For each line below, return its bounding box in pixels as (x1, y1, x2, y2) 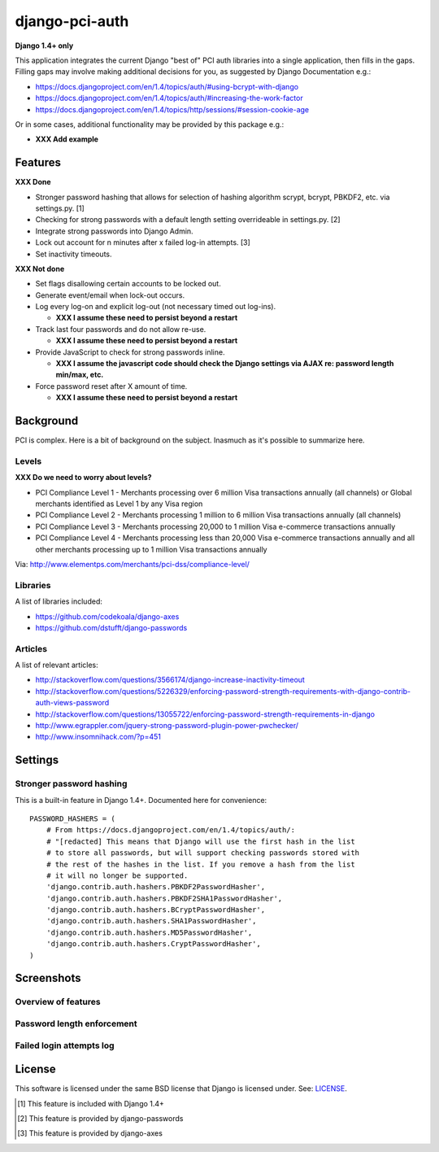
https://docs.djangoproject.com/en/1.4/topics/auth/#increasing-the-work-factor (35, 94, 304, 103)
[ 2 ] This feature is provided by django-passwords (17, 1114, 184, 1124)
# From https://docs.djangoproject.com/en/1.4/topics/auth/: (46, 826, 296, 835)
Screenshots (15, 971, 81, 985)
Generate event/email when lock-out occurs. (35, 290, 185, 300)
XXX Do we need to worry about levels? (15, 473, 152, 482)
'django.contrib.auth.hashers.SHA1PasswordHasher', (46, 916, 257, 926)
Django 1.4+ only (15, 41, 74, 50)
